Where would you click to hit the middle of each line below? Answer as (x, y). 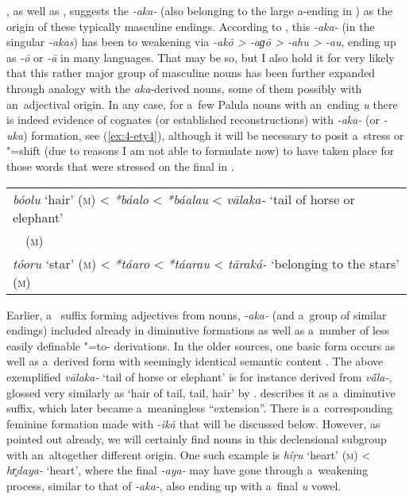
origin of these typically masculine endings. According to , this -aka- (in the (191, 26)
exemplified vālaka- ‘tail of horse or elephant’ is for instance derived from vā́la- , (199, 376)
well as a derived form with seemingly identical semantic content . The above (195, 361)
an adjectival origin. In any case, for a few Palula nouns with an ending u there (202, 104)
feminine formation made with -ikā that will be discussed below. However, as (193, 423)
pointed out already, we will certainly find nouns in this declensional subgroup (197, 439)
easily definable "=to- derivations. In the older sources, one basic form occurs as (201, 345)
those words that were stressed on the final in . (120, 166)
